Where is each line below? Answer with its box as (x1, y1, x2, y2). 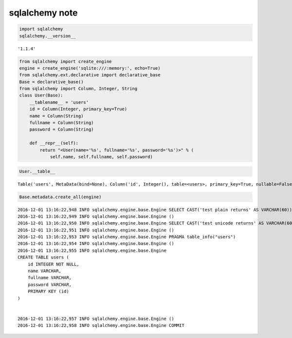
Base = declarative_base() (19, 79, 84, 85)
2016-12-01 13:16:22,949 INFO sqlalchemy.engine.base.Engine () (18, 213, 175, 219)
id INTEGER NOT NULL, (27, 261, 80, 267)
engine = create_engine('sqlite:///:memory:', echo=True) (19, 65, 161, 71)
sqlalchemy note (9, 7, 78, 18)
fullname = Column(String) (29, 120, 94, 126)
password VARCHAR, (27, 282, 72, 287)
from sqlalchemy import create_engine (19, 58, 112, 64)
